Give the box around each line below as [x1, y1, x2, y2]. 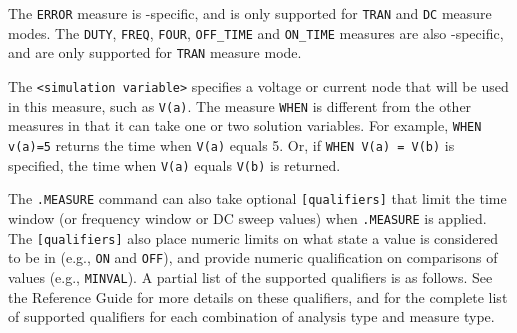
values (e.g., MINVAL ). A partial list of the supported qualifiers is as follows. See [8, 266, 493, 287]
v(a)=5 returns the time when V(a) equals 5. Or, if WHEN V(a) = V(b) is [8, 134, 455, 155]
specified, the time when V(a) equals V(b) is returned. [8, 154, 341, 175]
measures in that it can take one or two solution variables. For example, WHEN [8, 115, 482, 136]
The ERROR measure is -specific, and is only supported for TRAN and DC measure [8, 3, 492, 23]
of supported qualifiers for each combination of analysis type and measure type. [8, 306, 495, 327]
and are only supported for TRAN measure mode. [8, 42, 302, 63]
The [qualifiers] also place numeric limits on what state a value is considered [8, 227, 498, 248]
